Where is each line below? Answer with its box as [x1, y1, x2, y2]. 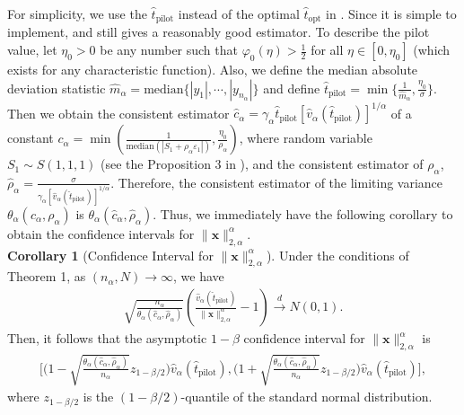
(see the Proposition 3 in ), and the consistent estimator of [101, 155, 424, 173]
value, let [7, 40, 57, 59]
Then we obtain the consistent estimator [7, 103, 230, 122]
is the [83, 387, 114, 406]
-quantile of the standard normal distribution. [180, 387, 433, 406]
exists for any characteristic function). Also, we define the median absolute [7, 60, 418, 79]
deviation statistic [7, 78, 106, 97]
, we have [173, 267, 224, 286]
